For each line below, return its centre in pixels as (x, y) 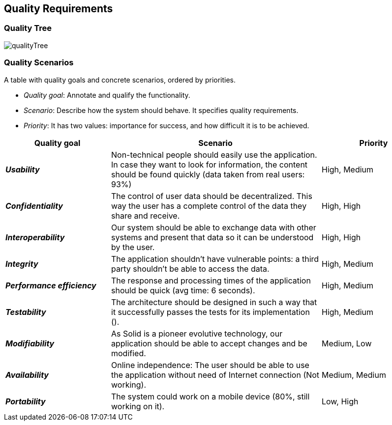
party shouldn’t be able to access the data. (190, 269)
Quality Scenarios (39, 63)
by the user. (133, 247)
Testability (26, 312)
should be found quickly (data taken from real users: (208, 174)
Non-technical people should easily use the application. (214, 155)
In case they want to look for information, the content (210, 164)
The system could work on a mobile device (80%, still (211, 396)
